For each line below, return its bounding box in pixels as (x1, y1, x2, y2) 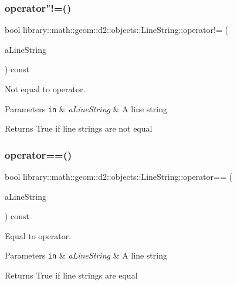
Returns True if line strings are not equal (5, 122, 153, 135)
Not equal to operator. (5, 83, 86, 95)
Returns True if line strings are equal (5, 269, 138, 281)
